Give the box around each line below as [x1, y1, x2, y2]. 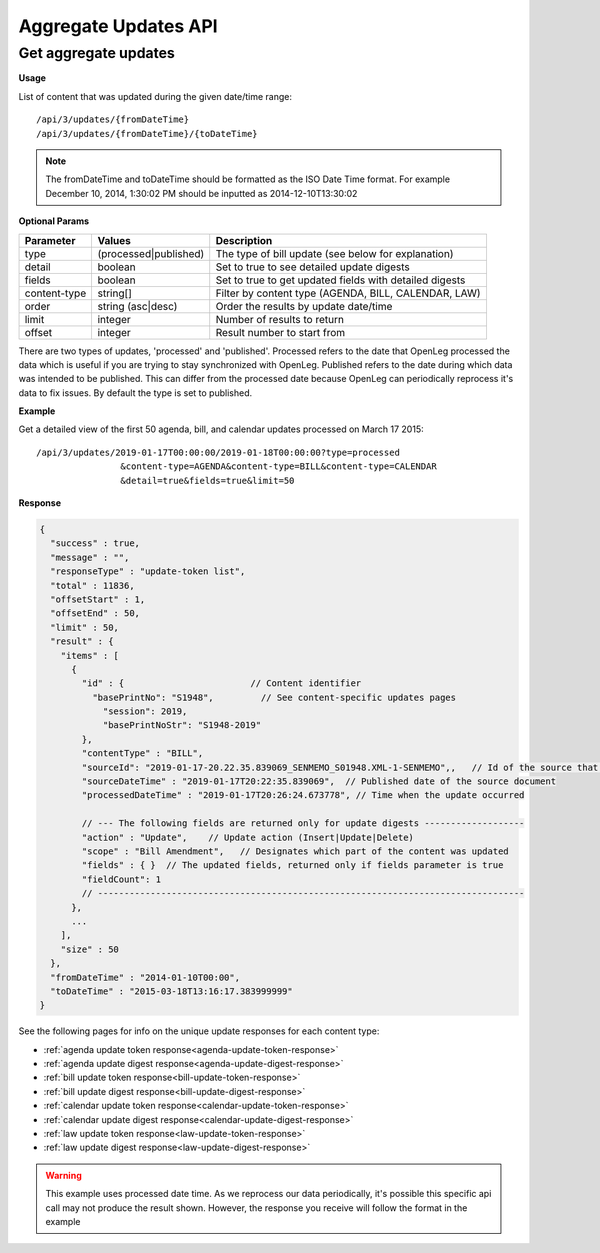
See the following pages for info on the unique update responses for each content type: [18, 1025, 380, 1037]
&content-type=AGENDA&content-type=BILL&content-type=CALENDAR [120, 461, 437, 472]
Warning [45, 1169, 82, 1181]
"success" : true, [50, 538, 140, 549]
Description [215, 233, 273, 247]
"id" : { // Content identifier [81, 678, 362, 689]
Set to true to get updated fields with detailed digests [215, 273, 466, 287]
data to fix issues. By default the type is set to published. [18, 386, 253, 399]
